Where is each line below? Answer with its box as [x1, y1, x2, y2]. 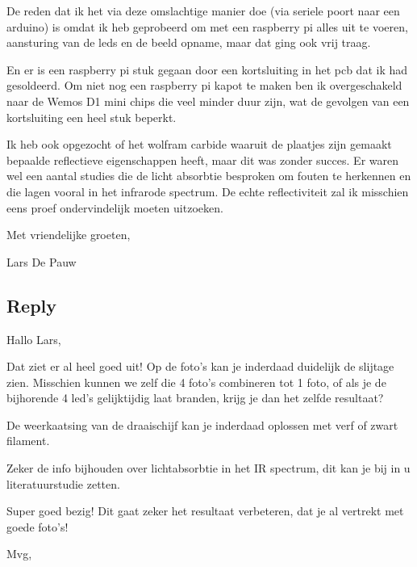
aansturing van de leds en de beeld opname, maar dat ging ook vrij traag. [6, 34, 371, 51]
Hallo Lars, [6, 330, 61, 347]
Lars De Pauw [6, 253, 77, 270]
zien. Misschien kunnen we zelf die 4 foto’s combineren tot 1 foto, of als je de [6, 373, 386, 390]
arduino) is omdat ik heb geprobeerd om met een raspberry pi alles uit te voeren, [6, 18, 408, 35]
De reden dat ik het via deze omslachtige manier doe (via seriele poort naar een [6, 2, 400, 19]
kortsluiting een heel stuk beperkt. [6, 108, 177, 125]
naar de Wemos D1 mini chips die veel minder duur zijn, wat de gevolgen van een [6, 92, 410, 109]
